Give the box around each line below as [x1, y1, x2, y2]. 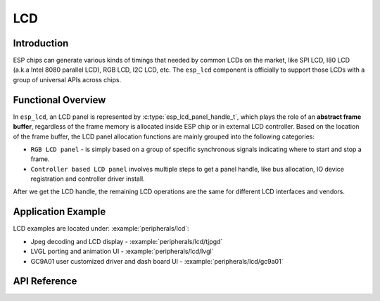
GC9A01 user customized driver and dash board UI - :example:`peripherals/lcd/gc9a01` [30, 257, 284, 265]
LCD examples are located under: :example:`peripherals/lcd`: [13, 224, 189, 233]
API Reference [13, 275, 77, 288]
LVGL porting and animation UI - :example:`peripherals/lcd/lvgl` [30, 247, 214, 256]
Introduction [13, 37, 69, 49]
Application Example [13, 206, 106, 218]
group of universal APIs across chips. [13, 75, 122, 84]
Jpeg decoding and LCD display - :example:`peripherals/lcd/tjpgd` [30, 237, 223, 245]
